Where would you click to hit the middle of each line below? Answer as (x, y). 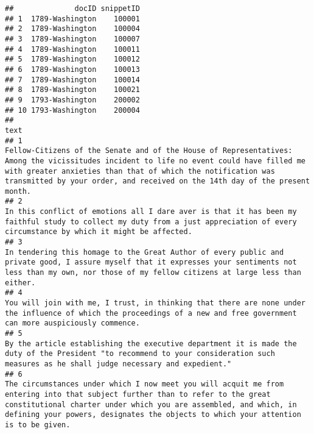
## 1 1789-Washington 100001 (72, 19)
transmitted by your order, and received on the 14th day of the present (158, 181)
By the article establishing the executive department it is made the (151, 343)
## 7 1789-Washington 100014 (72, 80)
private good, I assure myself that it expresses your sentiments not (151, 262)
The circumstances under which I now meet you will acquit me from (145, 384)
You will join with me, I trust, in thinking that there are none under (155, 303)
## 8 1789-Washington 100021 (72, 90)
